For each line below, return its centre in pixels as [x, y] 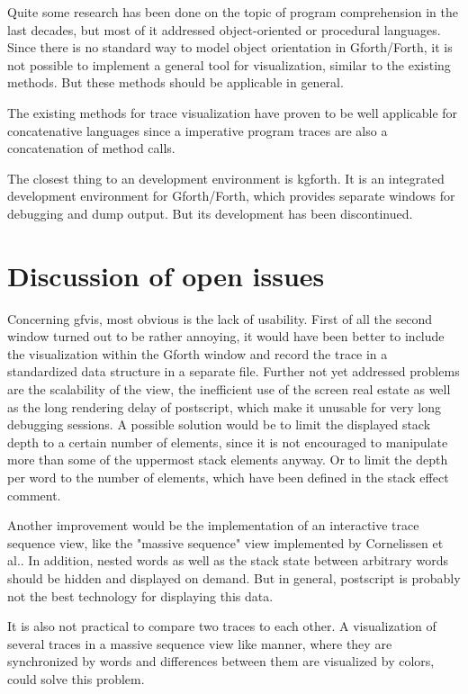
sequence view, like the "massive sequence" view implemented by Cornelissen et [225, 542]
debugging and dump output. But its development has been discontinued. [210, 213]
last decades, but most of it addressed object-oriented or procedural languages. [224, 29]
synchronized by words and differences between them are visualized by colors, [221, 661]
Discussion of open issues [166, 275]
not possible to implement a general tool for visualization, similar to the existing [229, 64]
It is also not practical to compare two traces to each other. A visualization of [222, 626]
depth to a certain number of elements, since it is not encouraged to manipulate [228, 442]
